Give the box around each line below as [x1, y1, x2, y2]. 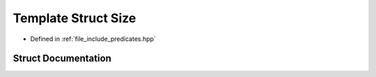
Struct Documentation [13, 53, 111, 65]
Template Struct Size [13, 10, 136, 26]
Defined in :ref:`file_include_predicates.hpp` [30, 35, 156, 43]
